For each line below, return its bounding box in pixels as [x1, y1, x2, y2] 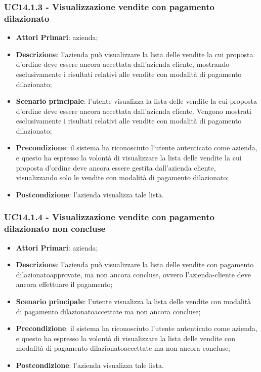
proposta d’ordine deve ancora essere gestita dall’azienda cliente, [16, 162, 216, 173]
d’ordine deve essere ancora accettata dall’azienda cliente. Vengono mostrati [16, 105, 251, 116]
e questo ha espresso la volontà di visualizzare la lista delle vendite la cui [16, 152, 242, 163]
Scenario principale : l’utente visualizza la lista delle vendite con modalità [16, 296, 251, 306]
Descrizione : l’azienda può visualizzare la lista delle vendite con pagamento [16, 259, 254, 270]
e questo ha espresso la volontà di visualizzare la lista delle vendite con [16, 333, 236, 343]
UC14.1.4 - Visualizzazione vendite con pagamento [4, 211, 214, 223]
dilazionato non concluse [4, 222, 106, 235]
